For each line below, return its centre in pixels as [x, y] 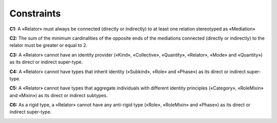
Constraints [35, 13]
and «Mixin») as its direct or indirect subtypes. [58, 95]
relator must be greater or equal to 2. [48, 45]
